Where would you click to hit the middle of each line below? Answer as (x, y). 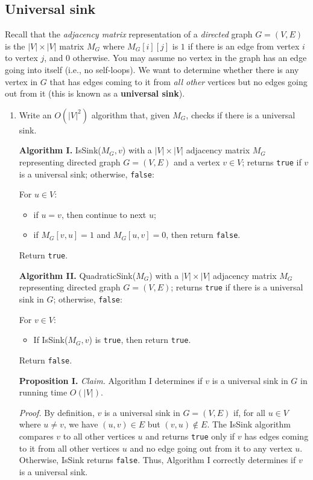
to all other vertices (99, 436)
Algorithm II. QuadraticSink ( (77, 275)
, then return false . (203, 235)
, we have (81, 424)
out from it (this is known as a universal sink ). (95, 93)
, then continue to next (104, 214)
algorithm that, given (131, 114)
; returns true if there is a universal (237, 287)
